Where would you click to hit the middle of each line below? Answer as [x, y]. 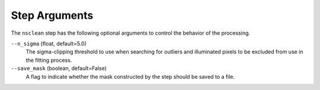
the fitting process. [49, 60]
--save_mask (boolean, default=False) [59, 68]
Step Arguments [52, 15]
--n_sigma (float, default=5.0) [49, 44]
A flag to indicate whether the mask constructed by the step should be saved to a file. [130, 76]
